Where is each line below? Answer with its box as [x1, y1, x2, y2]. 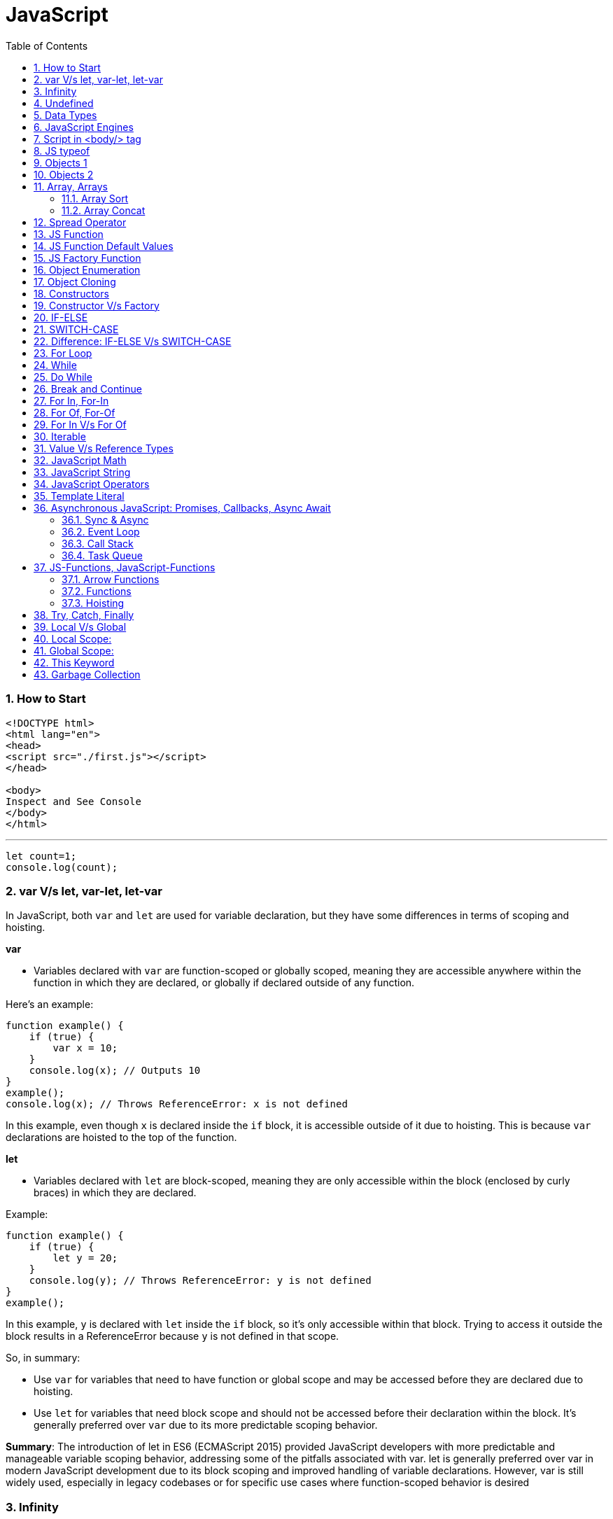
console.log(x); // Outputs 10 [29, 1065, 201, 1077]
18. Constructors [34, 287, 109, 300]
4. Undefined [34, 97, 94, 109]
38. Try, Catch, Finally [34, 608, 134, 621]
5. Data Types [34, 108, 97, 121]
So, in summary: [6, 1352, 80, 1364]
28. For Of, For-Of [34, 406, 115, 419]
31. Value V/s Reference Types [34, 442, 174, 454]
